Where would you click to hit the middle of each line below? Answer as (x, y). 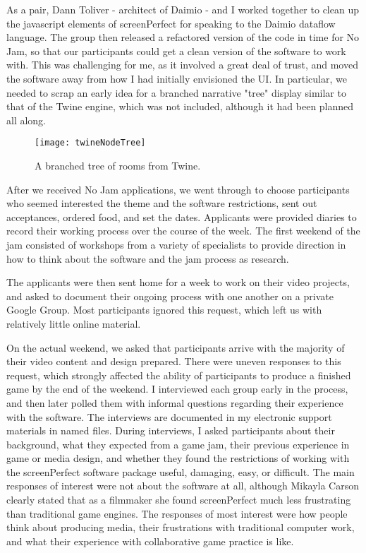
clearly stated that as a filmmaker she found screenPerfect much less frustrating (179, 500)
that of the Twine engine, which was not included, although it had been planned (180, 106)
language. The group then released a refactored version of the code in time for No (183, 37)
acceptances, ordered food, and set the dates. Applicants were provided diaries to (182, 216)
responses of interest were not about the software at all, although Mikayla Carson (183, 486)
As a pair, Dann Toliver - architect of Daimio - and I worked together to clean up (183, 9)
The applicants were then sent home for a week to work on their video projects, (178, 282)
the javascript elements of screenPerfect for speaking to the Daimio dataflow (171, 23)
